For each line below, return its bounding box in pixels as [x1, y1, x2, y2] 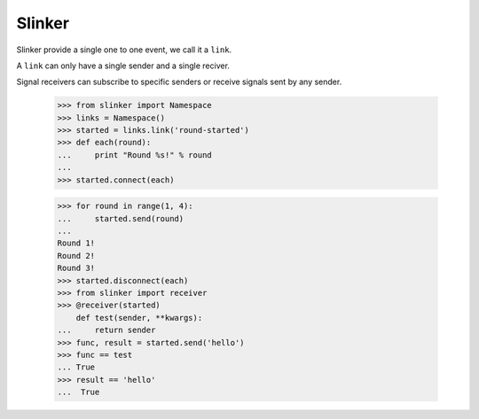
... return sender [57, 325, 156, 336]
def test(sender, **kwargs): [75, 313, 203, 322]
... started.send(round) [57, 213, 185, 223]
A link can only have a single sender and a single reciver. [16, 60, 231, 71]
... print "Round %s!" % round [57, 150, 212, 159]
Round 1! [57, 238, 96, 248]
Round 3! [57, 263, 96, 274]
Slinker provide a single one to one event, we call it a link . [16, 44, 232, 55]
